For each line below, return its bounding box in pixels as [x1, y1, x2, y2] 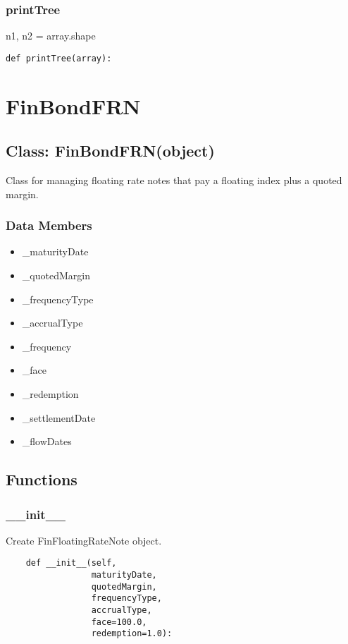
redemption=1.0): [91, 628, 173, 639]
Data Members [6, 217, 92, 234]
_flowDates [22, 434, 72, 449]
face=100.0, [91, 616, 147, 627]
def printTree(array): [6, 53, 112, 63]
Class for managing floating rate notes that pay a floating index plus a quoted [6, 173, 342, 188]
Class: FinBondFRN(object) [6, 140, 215, 162]
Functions [6, 468, 77, 490]
